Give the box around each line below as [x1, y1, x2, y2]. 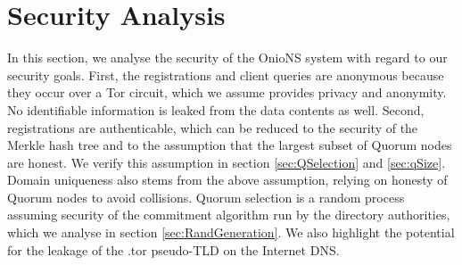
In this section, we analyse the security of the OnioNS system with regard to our [7, 48, 448, 67]
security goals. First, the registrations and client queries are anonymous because [7, 65, 444, 84]
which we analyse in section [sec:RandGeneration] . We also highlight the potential [7, 223, 455, 242]
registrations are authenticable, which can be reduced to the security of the [7, 118, 418, 137]
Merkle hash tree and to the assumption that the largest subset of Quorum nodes [7, 136, 452, 154]
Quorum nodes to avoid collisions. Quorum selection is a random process [7, 187, 405, 206]
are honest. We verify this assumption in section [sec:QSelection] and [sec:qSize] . [7, 153, 446, 171]
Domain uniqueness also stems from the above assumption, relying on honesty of [7, 170, 448, 189]
